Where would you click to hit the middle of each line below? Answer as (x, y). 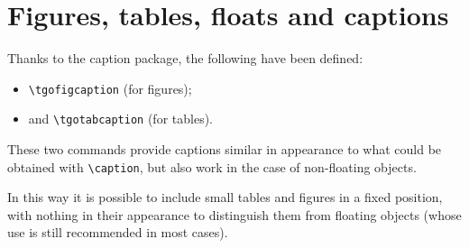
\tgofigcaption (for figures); (110, 88)
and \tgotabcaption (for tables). (120, 119)
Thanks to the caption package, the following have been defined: (185, 58)
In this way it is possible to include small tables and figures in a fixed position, (225, 197)
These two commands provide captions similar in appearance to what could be (225, 149)
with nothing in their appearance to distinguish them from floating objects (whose (234, 214)
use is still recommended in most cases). (118, 232)
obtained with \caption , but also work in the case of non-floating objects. (212, 166)
